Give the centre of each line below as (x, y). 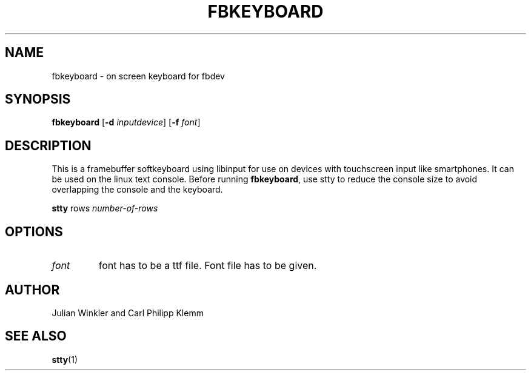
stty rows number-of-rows (105, 208)
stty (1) (65, 359)
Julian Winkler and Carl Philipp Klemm (128, 313)
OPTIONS (34, 231)
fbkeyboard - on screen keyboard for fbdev (138, 76)
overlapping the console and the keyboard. (137, 190)
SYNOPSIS (38, 99)
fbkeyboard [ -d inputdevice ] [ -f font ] (126, 122)
